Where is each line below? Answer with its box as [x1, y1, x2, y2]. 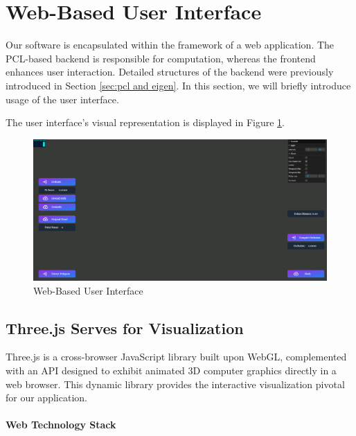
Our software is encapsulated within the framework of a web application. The [6, 37, 335, 52]
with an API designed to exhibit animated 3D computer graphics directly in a [6, 363, 337, 377]
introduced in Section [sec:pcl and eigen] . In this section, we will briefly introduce [6, 78, 351, 92]
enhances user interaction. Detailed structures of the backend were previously [6, 64, 334, 79]
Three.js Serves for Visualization [6, 317, 244, 338]
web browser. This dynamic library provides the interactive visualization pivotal [6, 376, 345, 391]
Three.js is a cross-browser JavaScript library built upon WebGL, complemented [6, 349, 347, 364]
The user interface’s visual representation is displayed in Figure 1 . [6, 115, 285, 130]
